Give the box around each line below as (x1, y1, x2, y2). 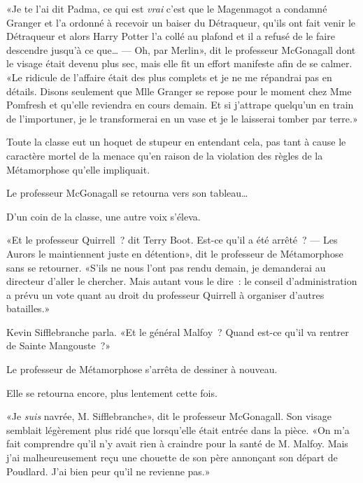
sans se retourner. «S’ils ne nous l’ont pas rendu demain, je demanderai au (6, 260, 326, 274)
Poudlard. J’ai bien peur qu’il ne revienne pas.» (6, 463, 211, 478)
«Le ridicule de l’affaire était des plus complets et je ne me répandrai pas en (6, 69, 332, 84)
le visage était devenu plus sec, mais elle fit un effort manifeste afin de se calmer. (6, 56, 353, 71)
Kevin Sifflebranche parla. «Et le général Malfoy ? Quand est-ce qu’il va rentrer (6, 324, 349, 339)
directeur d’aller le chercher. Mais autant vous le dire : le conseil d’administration (6, 274, 357, 288)
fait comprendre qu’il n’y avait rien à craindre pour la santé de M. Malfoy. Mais (6, 436, 348, 451)
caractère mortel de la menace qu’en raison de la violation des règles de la (6, 148, 323, 162)
